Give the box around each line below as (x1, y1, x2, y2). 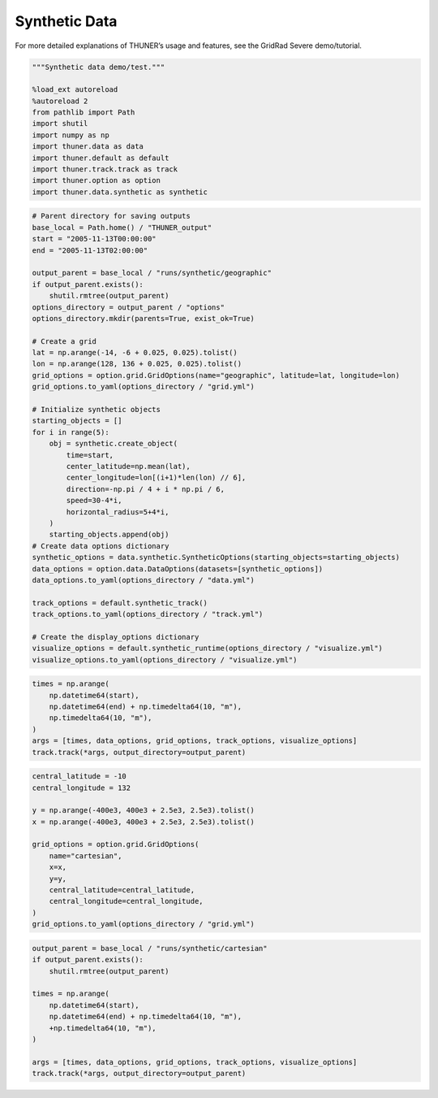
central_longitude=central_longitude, (49, 896, 204, 906)
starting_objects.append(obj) (49, 530, 170, 540)
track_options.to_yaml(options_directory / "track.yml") (32, 610, 264, 619)
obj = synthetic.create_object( (49, 439, 178, 449)
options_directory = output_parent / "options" (32, 302, 225, 312)
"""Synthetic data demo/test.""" (32, 62, 165, 72)
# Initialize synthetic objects (32, 405, 161, 414)
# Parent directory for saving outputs (32, 211, 191, 221)
